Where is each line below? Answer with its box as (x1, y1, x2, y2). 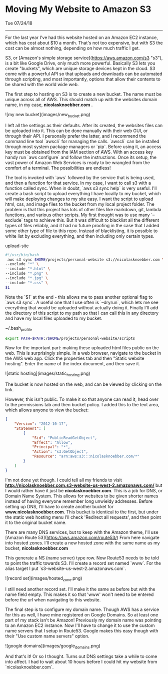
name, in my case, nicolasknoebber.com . (5, 102, 93, 108)
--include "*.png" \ (5, 271, 48, 276)
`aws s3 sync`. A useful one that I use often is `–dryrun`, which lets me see (5, 299, 158, 305)
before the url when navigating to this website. (5, 596, 101, 602)
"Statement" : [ (14, 426, 46, 431)
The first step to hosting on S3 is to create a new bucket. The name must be (5, 91, 162, 97)
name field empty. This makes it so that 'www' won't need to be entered (5, 591, 154, 597)
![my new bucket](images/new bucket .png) (5, 111, 91, 119)
